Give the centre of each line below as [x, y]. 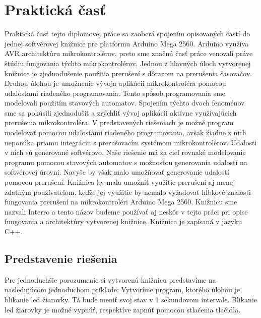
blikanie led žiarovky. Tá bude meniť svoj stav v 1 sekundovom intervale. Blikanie [131, 299]
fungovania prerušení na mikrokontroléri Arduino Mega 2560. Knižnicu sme [121, 202]
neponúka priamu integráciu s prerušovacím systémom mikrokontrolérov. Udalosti [131, 142]
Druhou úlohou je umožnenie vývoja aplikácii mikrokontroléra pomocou [115, 83]
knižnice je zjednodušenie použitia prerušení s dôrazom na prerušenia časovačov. [128, 73]
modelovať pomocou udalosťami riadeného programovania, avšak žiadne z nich [125, 132]
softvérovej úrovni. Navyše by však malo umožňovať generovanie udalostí [117, 172]
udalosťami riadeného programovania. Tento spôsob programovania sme [115, 93]
